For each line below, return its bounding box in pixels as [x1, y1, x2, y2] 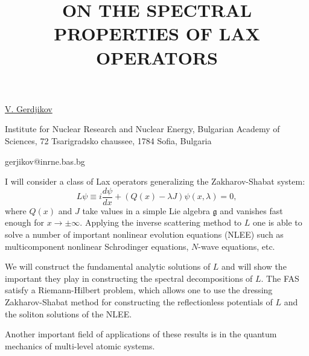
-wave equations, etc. [198, 240, 275, 252]
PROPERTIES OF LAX [54, 21, 260, 46]
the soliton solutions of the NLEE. [5, 307, 132, 320]
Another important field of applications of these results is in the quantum [5, 328, 277, 340]
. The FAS [261, 272, 299, 284]
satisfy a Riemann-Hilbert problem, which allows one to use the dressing [5, 284, 273, 296]
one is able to [252, 216, 302, 229]
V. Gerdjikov [5, 102, 53, 115]
